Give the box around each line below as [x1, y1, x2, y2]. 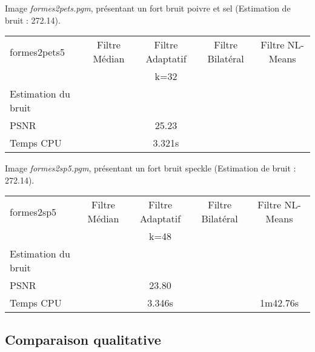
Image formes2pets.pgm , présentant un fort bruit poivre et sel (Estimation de [5, 2, 291, 14]
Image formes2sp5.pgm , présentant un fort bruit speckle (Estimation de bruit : [5, 162, 296, 174]
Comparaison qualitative [5, 330, 161, 348]
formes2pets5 [10, 44, 65, 59]
